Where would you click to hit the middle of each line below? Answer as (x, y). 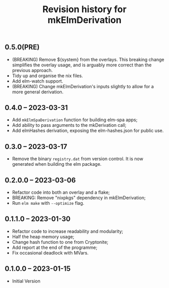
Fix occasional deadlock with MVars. (50, 253)
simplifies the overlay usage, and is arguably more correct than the (82, 65)
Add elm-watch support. (38, 81)
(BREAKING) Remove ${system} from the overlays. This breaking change (88, 59)
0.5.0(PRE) (22, 47)
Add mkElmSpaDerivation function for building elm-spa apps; (75, 120)
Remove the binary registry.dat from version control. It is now (78, 159)
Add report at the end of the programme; (55, 247)
